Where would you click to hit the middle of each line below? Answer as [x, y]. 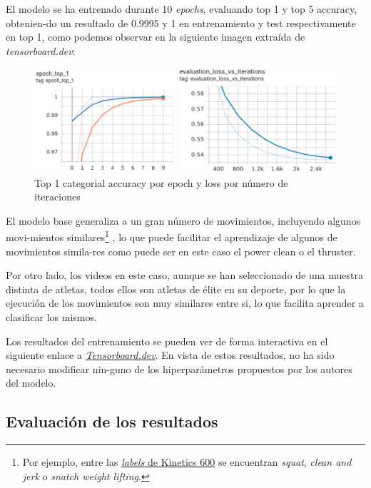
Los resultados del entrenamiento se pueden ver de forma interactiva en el [167, 341]
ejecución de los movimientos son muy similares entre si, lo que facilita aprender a [185, 303]
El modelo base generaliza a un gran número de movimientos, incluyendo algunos [183, 220]
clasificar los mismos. [51, 317]
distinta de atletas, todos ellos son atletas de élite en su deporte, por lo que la [176, 289]
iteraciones [57, 197]
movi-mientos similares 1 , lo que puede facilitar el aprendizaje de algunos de [172, 236]
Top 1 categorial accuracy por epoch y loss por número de [161, 182]
